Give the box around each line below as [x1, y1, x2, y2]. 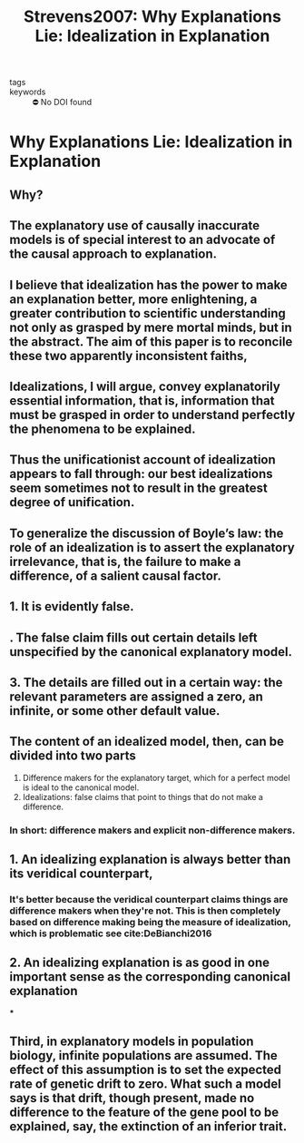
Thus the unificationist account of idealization [9, 452, 277, 468]
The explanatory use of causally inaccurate [9, 218, 260, 233]
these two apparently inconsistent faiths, [9, 347, 248, 364]
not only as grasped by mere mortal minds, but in [9, 319, 292, 335]
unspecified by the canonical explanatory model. [9, 644, 293, 659]
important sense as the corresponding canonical [9, 969, 291, 985]
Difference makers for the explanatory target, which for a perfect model [22, 772, 290, 783]
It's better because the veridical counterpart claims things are [9, 893, 289, 905]
